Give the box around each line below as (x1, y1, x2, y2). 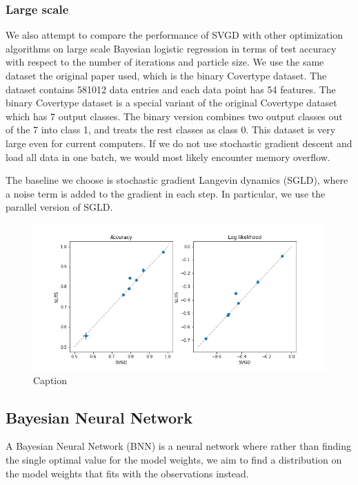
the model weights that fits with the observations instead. (6, 466, 249, 480)
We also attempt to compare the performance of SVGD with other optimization (6, 28, 343, 42)
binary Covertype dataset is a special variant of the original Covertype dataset (6, 95, 337, 110)
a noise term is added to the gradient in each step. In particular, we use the (6, 186, 326, 200)
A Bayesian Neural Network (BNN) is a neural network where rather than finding (6, 439, 351, 453)
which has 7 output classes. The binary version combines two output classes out (6, 108, 343, 123)
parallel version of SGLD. (6, 200, 113, 214)
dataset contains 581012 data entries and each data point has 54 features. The (6, 82, 336, 96)
